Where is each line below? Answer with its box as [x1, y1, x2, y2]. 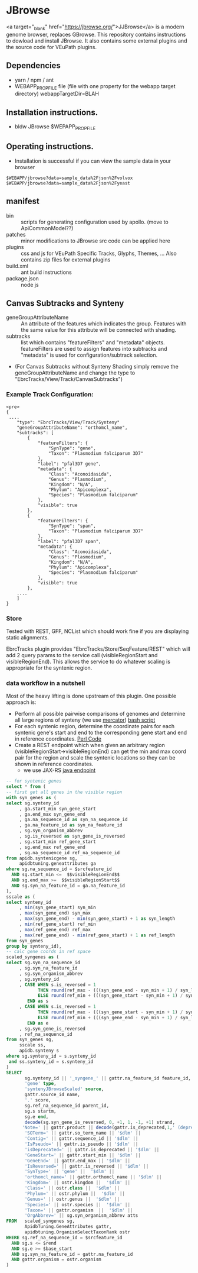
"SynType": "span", [48, 523, 96, 529]
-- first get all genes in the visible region [6, 789, 123, 796]
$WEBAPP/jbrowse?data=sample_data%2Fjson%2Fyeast [6, 180, 131, 186]
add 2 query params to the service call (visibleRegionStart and [6, 651, 158, 658]
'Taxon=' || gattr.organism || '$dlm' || [24, 1207, 133, 1213]
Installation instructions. [6, 107, 98, 117]
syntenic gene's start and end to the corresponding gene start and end [14, 729, 187, 736]
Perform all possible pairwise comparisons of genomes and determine [14, 710, 186, 718]
